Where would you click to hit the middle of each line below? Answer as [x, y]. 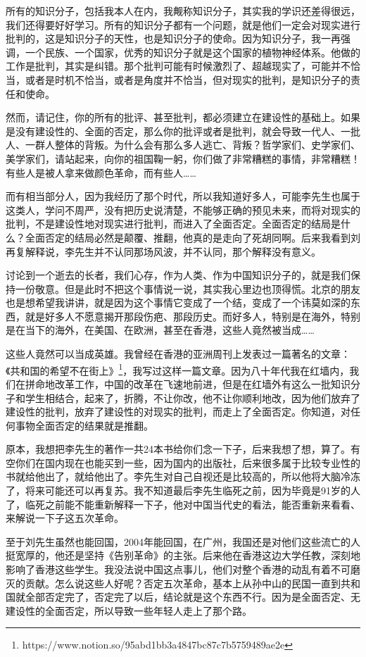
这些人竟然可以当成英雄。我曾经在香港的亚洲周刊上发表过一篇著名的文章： [178, 354]
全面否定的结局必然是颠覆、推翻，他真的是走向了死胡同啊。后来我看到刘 [193, 237]
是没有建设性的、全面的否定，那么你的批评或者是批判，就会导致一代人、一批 [183, 131]
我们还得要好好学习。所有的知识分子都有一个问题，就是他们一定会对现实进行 [183, 24]
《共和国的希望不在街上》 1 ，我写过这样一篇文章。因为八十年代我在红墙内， [178, 369]
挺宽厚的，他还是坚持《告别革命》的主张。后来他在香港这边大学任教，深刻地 [183, 555]
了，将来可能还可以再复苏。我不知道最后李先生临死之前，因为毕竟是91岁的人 [183, 490]
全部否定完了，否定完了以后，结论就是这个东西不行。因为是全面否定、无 [193, 597]
